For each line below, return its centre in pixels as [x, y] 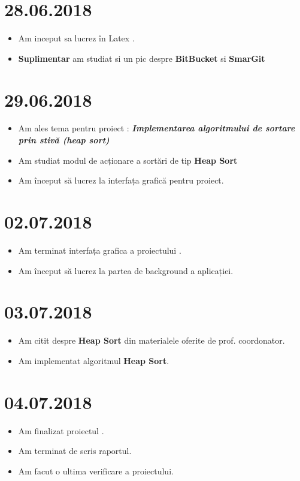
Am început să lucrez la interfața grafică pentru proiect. [121, 180]
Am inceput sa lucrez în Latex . [76, 38]
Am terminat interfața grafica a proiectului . [100, 250]
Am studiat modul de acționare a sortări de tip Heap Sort [128, 160]
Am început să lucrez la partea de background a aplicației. [126, 270]
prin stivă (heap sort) [64, 140]
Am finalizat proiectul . [61, 430]
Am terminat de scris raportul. [75, 451]
